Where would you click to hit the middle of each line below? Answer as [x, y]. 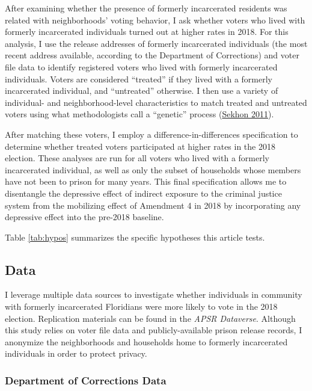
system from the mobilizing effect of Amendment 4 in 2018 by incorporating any [153, 205]
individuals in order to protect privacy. [76, 353]
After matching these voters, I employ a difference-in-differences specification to [151, 134]
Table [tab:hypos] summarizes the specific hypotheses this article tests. [135, 237]
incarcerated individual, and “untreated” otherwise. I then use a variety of [142, 91]
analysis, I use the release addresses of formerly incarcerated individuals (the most [156, 43]
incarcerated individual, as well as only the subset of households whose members [153, 169]
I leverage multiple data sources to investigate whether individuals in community [154, 294]
